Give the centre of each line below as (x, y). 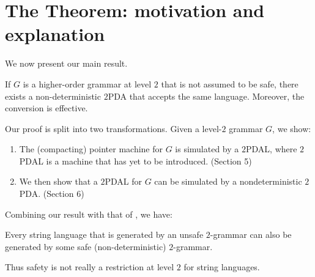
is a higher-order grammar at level (87, 83)
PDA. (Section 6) (52, 194)
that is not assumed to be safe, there (230, 83)
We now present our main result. (66, 63)
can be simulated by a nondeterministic (228, 181)
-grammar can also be (251, 235)
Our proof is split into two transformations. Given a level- (113, 128)
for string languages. (222, 267)
